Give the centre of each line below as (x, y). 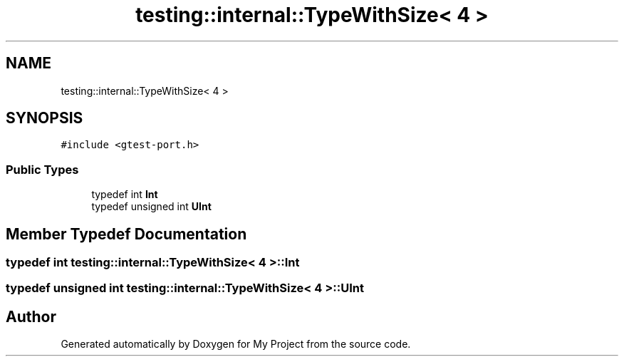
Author (31, 316)
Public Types (42, 169)
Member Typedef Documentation (126, 234)
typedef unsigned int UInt (151, 207)
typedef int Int (125, 195)
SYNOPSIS (45, 118)
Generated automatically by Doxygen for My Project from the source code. (236, 344)
